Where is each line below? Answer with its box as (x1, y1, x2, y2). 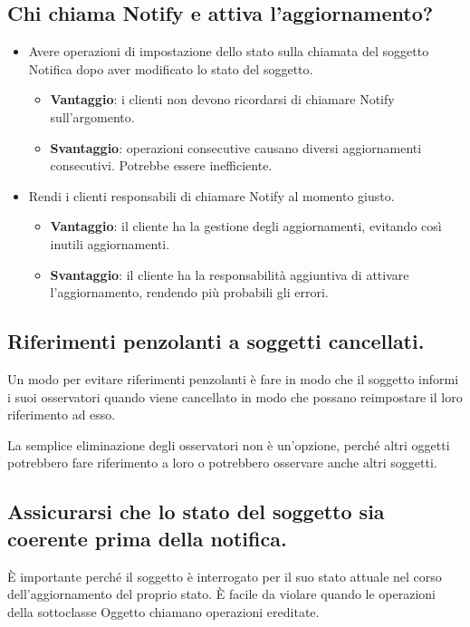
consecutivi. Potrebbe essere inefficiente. (50, 156, 273, 175)
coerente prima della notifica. (7, 524, 287, 552)
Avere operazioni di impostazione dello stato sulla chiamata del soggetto (28, 42, 429, 61)
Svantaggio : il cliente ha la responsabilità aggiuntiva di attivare (50, 265, 409, 284)
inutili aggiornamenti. (50, 234, 170, 253)
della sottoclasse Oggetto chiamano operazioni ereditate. (7, 602, 320, 621)
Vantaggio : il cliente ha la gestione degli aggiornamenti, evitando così (50, 217, 442, 236)
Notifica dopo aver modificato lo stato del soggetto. (28, 59, 313, 78)
